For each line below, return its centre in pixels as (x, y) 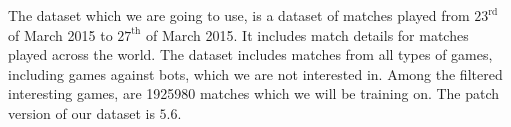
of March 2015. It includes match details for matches (307, 34)
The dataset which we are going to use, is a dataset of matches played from (239, 15)
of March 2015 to (60, 34)
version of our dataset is (81, 112)
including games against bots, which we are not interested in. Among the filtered (255, 73)
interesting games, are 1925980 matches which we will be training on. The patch (254, 93)
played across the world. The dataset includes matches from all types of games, (250, 54)
